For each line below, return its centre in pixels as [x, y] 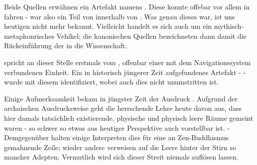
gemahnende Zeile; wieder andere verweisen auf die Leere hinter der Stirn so [120, 147]
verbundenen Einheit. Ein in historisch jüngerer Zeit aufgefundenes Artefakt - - [125, 72]
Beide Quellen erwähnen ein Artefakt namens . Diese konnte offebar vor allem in [127, 6]
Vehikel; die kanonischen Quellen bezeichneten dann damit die [151, 36]
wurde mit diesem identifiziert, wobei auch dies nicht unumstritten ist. [111, 82]
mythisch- [229, 26]
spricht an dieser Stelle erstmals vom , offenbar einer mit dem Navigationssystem [128, 62]
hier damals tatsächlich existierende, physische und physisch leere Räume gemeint [129, 118]
